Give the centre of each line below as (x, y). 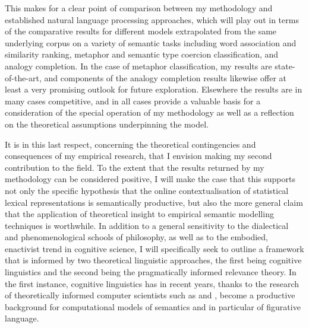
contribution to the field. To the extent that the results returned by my (135, 167)
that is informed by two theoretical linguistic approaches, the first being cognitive (153, 260)
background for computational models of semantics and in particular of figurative (153, 306)
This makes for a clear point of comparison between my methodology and (139, 8)
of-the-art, (23, 77)
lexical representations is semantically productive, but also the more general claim (154, 202)
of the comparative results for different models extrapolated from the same (141, 31)
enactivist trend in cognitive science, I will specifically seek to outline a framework (154, 248)
